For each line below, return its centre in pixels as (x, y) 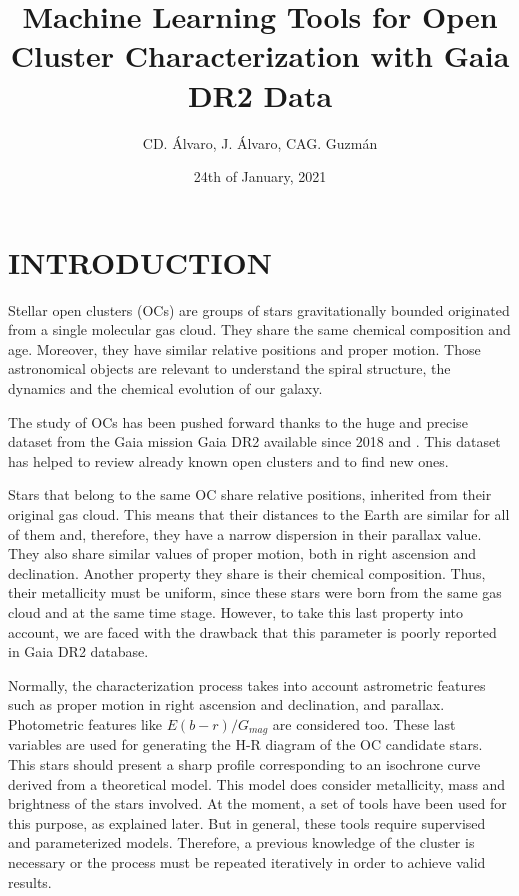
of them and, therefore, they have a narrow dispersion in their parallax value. (245, 533)
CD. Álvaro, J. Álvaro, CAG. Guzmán (260, 142)
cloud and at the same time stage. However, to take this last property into (235, 611)
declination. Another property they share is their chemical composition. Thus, (247, 572)
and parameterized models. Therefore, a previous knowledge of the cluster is (241, 842)
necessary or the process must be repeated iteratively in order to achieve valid (247, 861)
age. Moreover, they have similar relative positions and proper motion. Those (244, 348)
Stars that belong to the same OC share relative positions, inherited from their (250, 494)
